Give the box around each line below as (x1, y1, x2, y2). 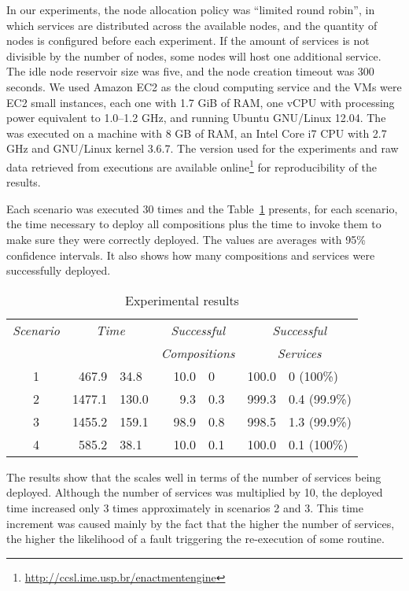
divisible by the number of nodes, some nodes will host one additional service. (6, 47, 381, 64)
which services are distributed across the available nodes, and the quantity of (6, 17, 378, 33)
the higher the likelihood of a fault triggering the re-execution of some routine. (6, 530, 385, 547)
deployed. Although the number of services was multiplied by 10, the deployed (6, 484, 383, 501)
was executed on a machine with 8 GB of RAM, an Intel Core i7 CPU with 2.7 (6, 124, 387, 141)
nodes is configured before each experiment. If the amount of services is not (6, 32, 370, 49)
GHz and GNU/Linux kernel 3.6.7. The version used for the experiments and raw (6, 140, 399, 157)
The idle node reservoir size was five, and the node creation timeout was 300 (6, 63, 374, 79)
